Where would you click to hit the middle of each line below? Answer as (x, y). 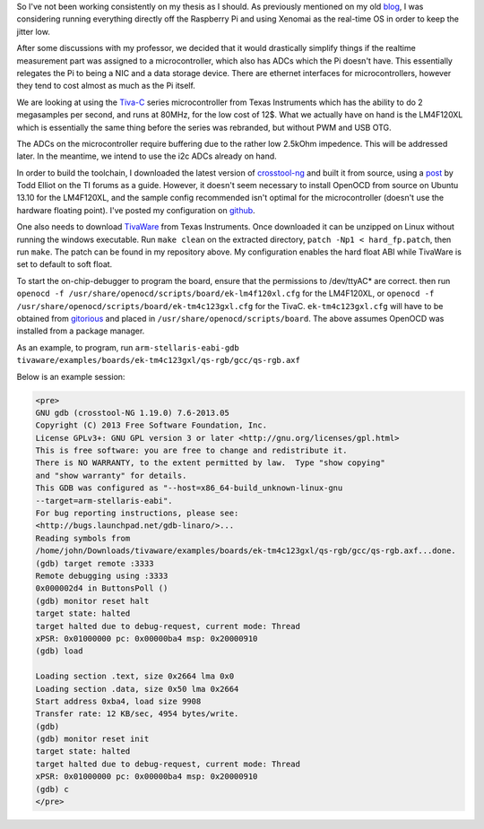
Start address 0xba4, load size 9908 (118, 701)
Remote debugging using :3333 (102, 576)
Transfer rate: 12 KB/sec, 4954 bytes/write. (137, 714)
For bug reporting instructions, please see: (137, 514)
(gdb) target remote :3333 (95, 563)
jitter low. (34, 31)
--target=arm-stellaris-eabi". (104, 501)
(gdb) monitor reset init (92, 739)
